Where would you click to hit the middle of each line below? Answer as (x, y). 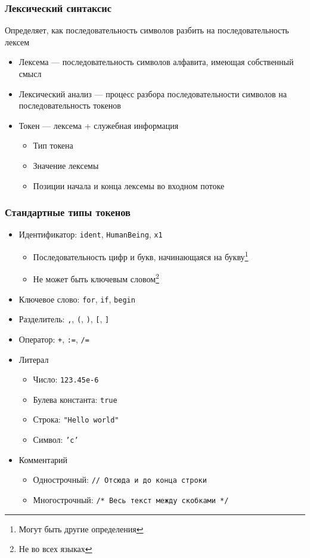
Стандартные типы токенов (68, 212)
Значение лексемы (66, 165)
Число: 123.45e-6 (66, 379)
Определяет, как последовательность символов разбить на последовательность (147, 30)
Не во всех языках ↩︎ (55, 549)
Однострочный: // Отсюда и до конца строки (120, 480)
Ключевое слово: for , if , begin (77, 299)
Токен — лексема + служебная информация (99, 125)
